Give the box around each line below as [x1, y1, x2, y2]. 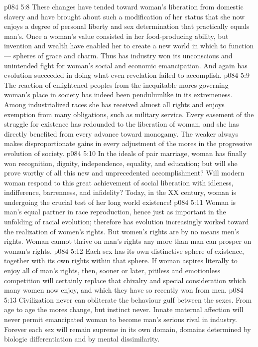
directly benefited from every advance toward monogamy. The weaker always [4, 128, 239, 139]
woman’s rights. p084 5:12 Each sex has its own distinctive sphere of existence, [4, 245, 244, 256]
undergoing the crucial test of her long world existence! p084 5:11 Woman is [4, 196, 236, 207]
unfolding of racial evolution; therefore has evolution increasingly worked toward [4, 216, 249, 227]
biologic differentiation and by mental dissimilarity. [4, 334, 160, 344]
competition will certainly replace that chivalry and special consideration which [4, 275, 247, 285]
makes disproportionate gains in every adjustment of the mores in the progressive [4, 138, 253, 149]
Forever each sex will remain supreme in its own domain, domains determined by [4, 324, 251, 334]
